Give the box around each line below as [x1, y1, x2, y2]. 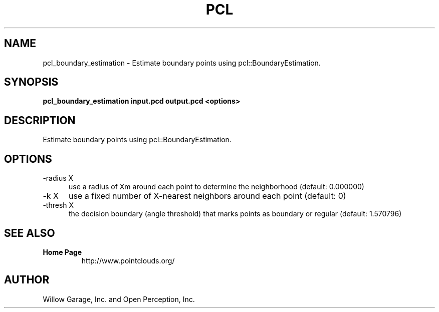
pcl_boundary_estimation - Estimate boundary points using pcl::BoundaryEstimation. [43, 58, 321, 67]
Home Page [43, 247, 82, 256]
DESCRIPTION [4, 114, 76, 127]
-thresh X [43, 201, 74, 210]
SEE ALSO [4, 226, 55, 239]
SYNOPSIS [4, 76, 59, 89]
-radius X [43, 174, 74, 183]
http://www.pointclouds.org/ [81, 256, 175, 265]
